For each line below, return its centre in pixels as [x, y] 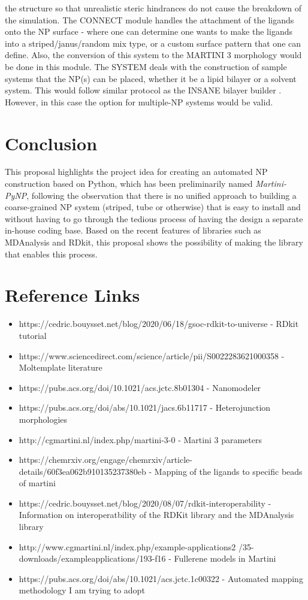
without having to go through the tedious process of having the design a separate [154, 218]
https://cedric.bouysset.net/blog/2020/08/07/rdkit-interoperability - [145, 503]
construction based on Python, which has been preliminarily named [129, 184]
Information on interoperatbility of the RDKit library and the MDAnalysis [156, 515]
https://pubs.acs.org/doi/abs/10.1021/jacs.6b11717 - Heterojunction [145, 407]
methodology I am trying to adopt [82, 590]
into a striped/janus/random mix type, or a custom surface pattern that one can [153, 43]
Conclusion [51, 143]
